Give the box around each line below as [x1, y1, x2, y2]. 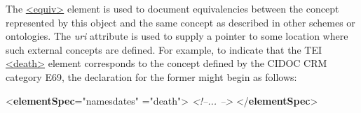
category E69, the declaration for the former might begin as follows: [6, 69, 297, 84]
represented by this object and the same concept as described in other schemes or [6, 15, 355, 29]
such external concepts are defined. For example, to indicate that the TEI [6, 42, 322, 56]
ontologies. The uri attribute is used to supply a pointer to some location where [6, 29, 348, 43]
